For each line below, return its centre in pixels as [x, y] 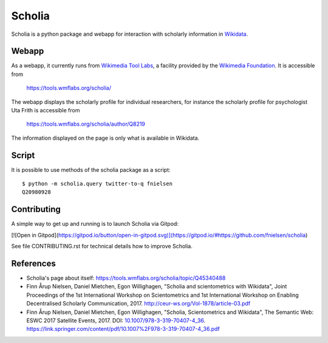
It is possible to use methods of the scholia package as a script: [91, 169]
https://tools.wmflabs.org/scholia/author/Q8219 [86, 124]
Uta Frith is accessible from [46, 110]
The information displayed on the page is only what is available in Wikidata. [105, 138]
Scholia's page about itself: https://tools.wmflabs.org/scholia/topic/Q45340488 [126, 278]
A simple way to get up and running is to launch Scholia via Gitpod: [95, 224]
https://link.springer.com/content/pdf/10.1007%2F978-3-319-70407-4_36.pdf [123, 329]
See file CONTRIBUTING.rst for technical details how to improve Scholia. [102, 246]
